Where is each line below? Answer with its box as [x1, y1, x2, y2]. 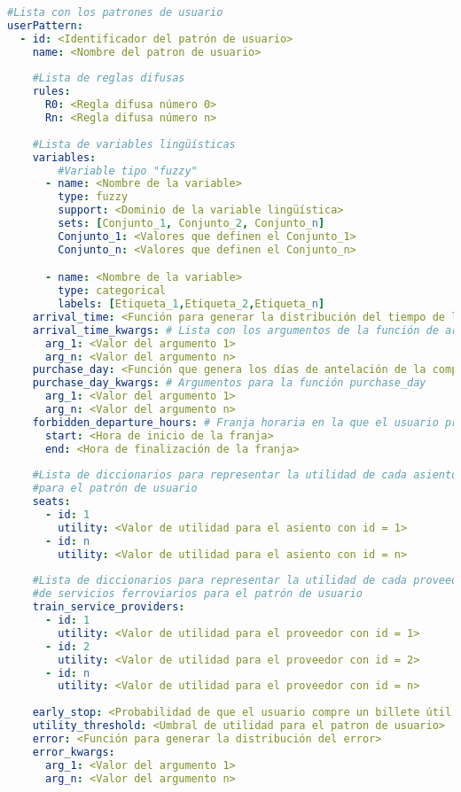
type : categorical [58, 284, 166, 298]
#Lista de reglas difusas [32, 72, 185, 85]
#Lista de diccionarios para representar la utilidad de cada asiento [32, 469, 458, 482]
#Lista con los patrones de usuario [7, 6, 223, 19]
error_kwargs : [32, 745, 115, 758]
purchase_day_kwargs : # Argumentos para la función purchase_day [32, 377, 426, 390]
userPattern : [7, 19, 83, 32]
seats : [32, 495, 71, 509]
